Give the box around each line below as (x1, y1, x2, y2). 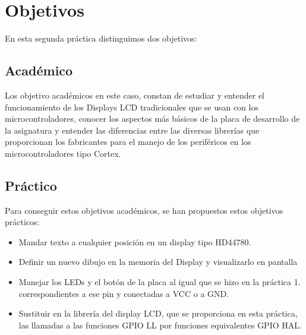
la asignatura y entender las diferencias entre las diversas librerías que (5, 124, 260, 136)
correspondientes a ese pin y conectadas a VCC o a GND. (18, 287, 229, 299)
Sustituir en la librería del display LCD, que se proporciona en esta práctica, (18, 307, 298, 320)
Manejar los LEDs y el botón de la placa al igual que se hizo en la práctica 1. (18, 276, 301, 288)
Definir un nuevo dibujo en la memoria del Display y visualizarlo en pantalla (18, 255, 298, 268)
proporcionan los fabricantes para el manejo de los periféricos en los (5, 135, 251, 148)
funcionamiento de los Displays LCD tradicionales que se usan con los (5, 100, 258, 113)
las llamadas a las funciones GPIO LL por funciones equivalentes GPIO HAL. (18, 318, 302, 331)
